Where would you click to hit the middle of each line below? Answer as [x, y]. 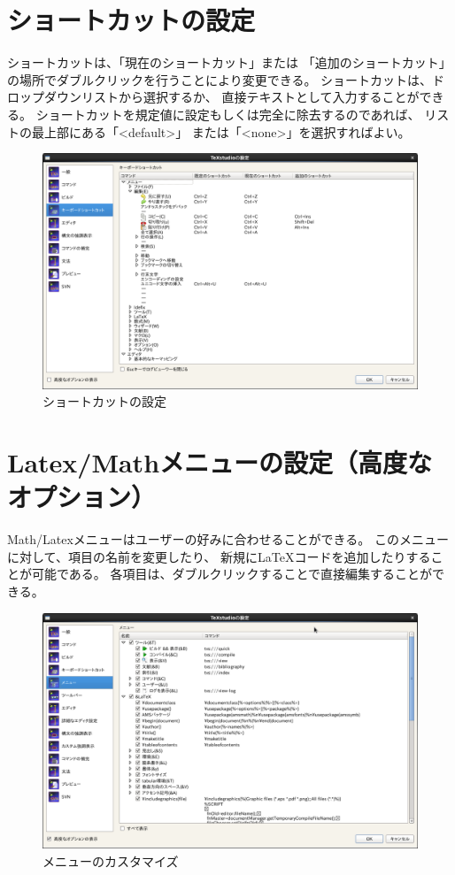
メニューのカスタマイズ [111, 860]
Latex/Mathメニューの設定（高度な [220, 462]
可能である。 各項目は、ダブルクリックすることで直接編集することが [232, 574]
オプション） [82, 497]
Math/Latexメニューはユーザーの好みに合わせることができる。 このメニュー [228, 539]
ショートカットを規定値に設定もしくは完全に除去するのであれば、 [228, 114]
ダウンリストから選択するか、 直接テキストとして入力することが [231, 97]
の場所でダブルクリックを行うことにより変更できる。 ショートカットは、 [220, 79]
